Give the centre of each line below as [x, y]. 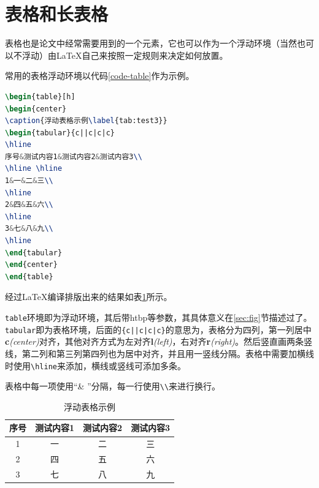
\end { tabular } [34, 253]
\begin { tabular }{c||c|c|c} [60, 133]
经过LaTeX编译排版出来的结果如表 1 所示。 [89, 297]
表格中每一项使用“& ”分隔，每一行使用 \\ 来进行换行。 [113, 386]
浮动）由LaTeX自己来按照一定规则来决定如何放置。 [125, 55]
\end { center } [31, 265]
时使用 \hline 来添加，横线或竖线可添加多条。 [95, 365]
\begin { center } [36, 109]
